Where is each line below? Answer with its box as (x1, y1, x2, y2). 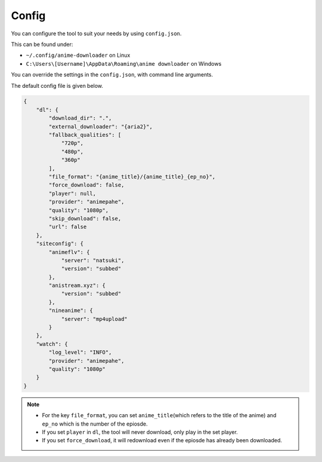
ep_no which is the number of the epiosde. (42, 420, 148, 427)
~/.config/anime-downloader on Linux (26, 51, 131, 59)
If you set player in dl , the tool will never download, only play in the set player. (42, 428, 238, 436)
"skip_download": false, (48, 215, 122, 222)
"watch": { (36, 341, 68, 347)
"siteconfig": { (36, 240, 83, 247)
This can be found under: (11, 41, 73, 48)
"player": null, (48, 190, 97, 197)
